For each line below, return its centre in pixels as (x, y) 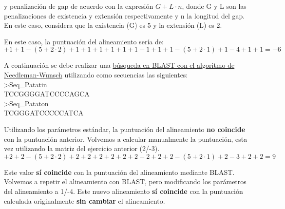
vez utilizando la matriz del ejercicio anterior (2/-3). (82, 148)
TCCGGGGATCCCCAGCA (47, 94)
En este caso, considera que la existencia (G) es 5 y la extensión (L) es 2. (113, 25)
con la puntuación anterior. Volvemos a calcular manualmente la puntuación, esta (126, 139)
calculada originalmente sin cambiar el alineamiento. (85, 200)
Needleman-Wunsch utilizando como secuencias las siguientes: (96, 74)
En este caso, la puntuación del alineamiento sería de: (84, 41)
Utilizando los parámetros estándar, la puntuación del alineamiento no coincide (125, 129)
